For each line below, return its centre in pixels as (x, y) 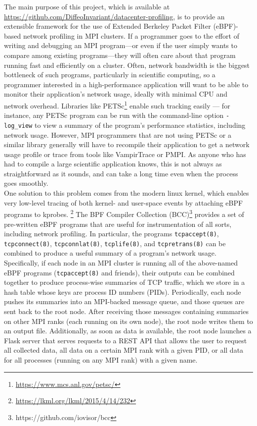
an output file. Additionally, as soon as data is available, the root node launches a (128, 331)
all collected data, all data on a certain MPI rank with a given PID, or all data (124, 350)
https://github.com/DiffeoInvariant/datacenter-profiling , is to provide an (114, 16)
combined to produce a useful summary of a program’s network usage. (110, 253)
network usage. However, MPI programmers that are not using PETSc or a (118, 134)
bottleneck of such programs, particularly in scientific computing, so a (110, 75)
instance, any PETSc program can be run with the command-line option (114, 115)
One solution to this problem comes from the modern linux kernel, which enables (127, 193)
